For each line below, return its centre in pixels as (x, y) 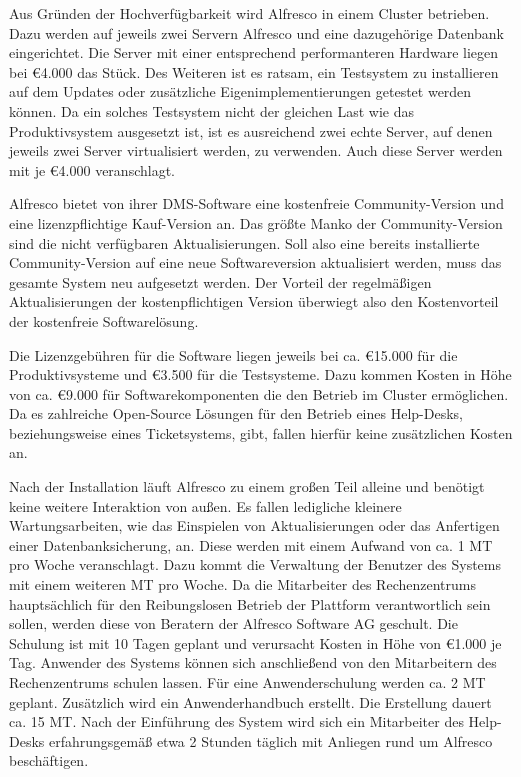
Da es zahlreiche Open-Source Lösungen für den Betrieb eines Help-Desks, (236, 413)
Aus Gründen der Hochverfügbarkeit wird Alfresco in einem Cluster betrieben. (249, 13)
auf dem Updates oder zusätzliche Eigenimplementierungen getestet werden (240, 91)
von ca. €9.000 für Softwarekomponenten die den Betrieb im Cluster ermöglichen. (259, 393)
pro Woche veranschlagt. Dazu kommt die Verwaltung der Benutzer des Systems (255, 564)
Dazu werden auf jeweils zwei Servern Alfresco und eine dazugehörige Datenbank (256, 32)
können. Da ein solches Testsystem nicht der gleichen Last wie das (211, 110)
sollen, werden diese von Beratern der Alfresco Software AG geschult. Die (233, 623)
